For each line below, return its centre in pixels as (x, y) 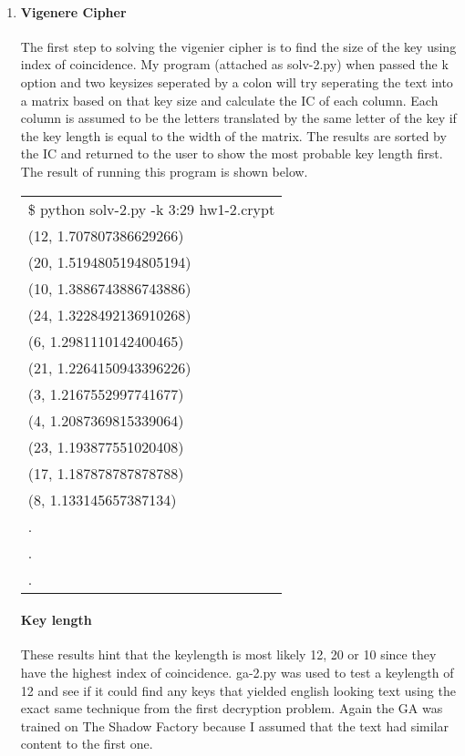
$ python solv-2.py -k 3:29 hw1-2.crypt (151, 209)
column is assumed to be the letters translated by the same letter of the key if (238, 118)
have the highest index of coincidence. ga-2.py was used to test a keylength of (237, 672)
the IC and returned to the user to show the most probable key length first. (232, 153)
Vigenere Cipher (73, 11)
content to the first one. (87, 744)
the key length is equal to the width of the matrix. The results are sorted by (233, 135)
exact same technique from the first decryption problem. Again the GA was (232, 708)
